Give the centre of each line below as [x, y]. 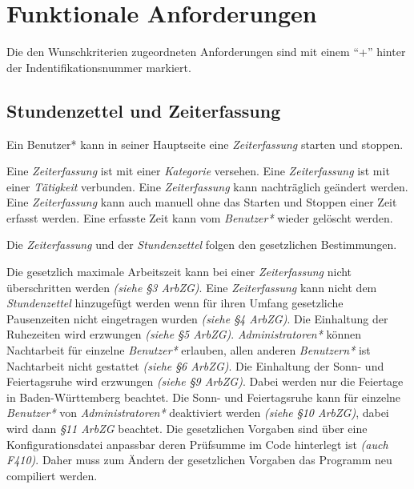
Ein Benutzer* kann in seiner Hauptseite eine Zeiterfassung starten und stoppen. [205, 144]
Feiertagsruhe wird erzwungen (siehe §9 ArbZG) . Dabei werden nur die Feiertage [205, 381]
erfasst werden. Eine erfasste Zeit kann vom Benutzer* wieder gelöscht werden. [200, 217]
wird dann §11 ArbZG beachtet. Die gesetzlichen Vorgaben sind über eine [187, 429]
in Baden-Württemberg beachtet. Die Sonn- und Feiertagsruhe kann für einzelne [204, 397]
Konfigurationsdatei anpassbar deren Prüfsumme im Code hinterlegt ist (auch [197, 444]
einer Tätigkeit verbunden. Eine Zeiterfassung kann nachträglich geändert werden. [207, 186]
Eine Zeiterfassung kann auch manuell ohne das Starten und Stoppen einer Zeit [202, 202]
